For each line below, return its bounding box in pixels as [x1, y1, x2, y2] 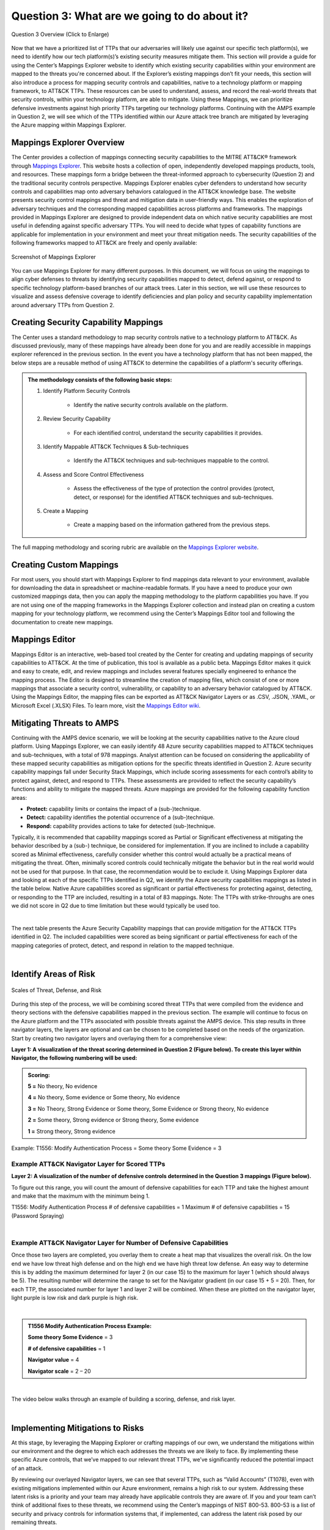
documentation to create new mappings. [11, 618, 114, 625]
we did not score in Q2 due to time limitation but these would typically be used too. [11, 902, 220, 909]
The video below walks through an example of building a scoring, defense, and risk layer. [11, 1395, 236, 1403]
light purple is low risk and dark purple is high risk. [11, 1294, 139, 1302]
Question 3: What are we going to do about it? [11, 9, 249, 23]
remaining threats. [11, 1518, 57, 1526]
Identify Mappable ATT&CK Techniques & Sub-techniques [43, 443, 189, 450]
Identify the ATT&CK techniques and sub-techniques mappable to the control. [73, 457, 269, 465]
